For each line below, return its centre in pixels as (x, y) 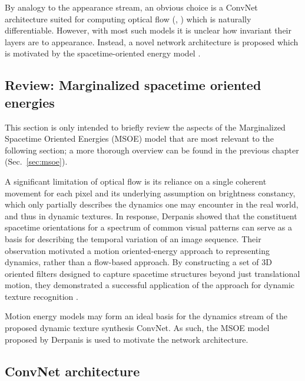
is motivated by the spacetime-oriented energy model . (103, 53)
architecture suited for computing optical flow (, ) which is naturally (128, 19)
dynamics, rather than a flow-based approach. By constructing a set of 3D (138, 262)
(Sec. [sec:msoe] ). (36, 161)
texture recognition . (42, 296)
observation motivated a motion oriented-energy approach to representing (137, 250)
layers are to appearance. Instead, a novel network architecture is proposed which (152, 41)
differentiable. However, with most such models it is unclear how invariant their (148, 30)
